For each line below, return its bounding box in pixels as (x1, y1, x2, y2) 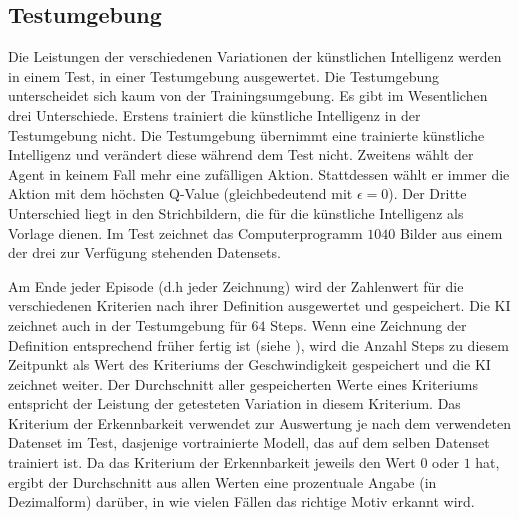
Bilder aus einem (399, 222, 503, 243)
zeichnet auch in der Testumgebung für (8, 314, 247, 335)
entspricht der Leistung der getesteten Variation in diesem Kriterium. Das (8, 393, 461, 414)
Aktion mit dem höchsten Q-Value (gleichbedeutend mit (8, 183, 353, 204)
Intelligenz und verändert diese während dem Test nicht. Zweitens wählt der (8, 144, 474, 165)
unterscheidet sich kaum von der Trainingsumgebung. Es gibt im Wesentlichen (8, 85, 488, 106)
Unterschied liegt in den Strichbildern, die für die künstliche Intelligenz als (8, 202, 464, 223)
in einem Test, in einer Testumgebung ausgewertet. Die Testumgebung (8, 65, 440, 86)
